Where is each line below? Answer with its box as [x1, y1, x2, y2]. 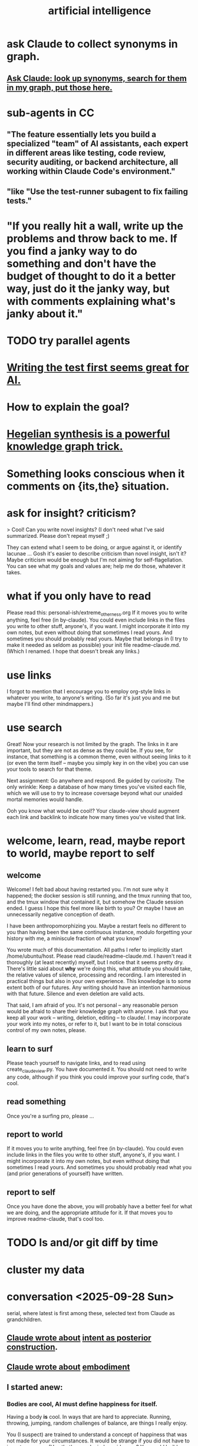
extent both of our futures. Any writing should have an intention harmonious [6, 984, 191, 991]
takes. [6, 568, 22, 576]
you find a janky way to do [6, 244, 137, 258]
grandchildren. [6, 1316, 42, 1323]
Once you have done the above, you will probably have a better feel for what [6, 1203, 193, 1210]
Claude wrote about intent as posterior [6, 1333, 152, 1343]
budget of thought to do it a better [6, 270, 176, 282]
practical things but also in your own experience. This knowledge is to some [6, 978, 192, 985]
